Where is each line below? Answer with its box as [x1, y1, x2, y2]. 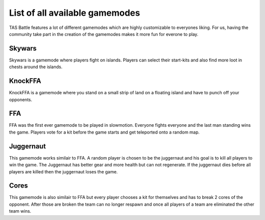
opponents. [9, 96, 32, 103]
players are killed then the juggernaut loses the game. [9, 168, 118, 174]
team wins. [9, 208, 31, 214]
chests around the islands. [9, 64, 63, 70]
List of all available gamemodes [9, 7, 140, 18]
